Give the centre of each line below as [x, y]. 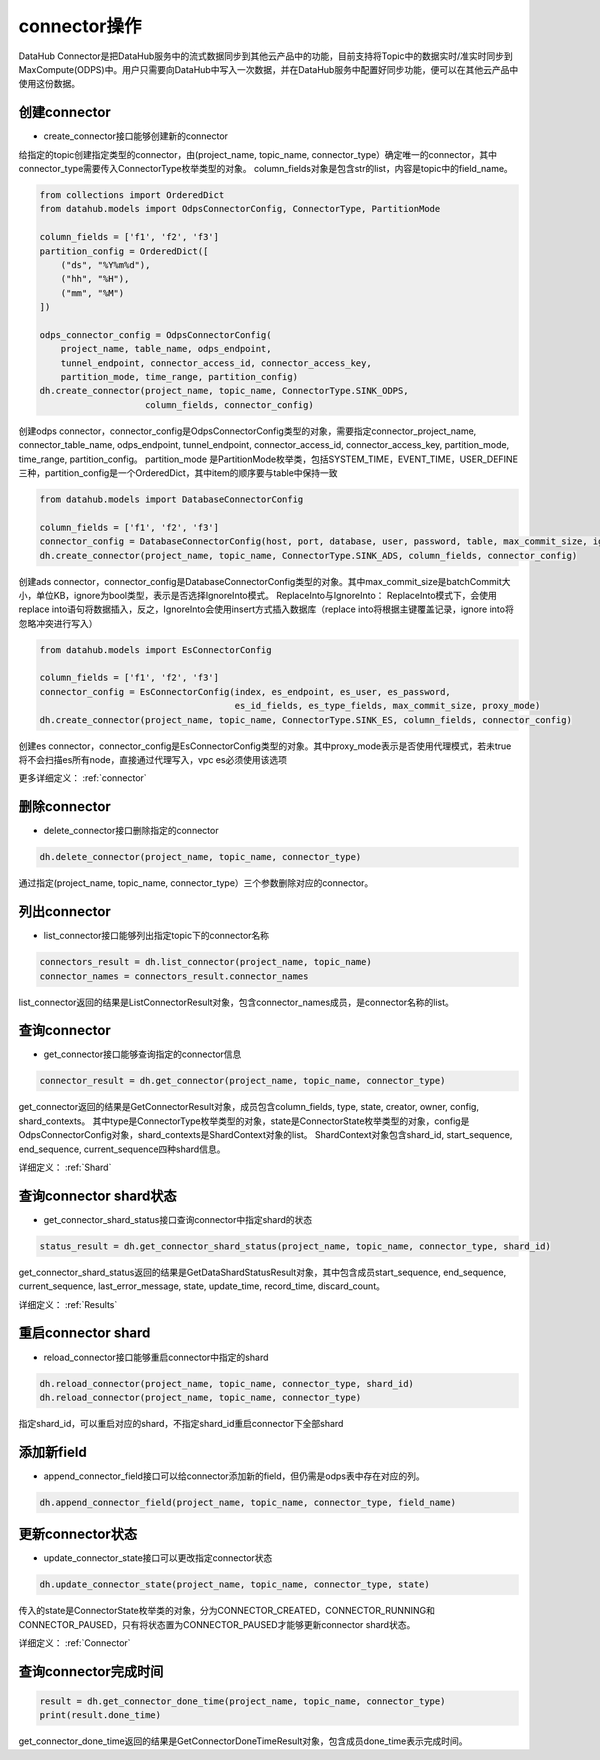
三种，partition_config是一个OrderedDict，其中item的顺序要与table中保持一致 [178, 473]
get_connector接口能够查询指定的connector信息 [142, 1054]
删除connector [65, 806]
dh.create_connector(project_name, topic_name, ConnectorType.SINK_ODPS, [224, 391]
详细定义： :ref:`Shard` [65, 1167]
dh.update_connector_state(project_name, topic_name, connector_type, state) [234, 1584]
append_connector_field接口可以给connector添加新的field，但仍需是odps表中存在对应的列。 [234, 1476]
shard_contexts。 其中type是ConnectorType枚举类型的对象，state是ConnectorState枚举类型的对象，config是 [244, 1121]
